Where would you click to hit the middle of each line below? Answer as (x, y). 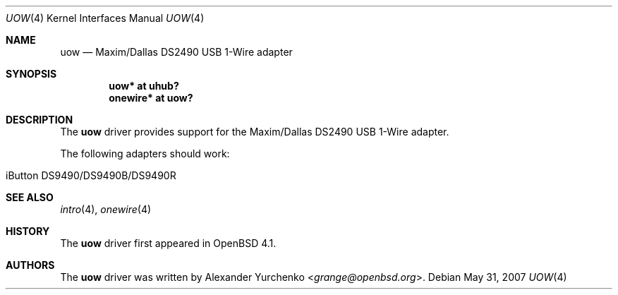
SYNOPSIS (31, 74)
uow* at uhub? (144, 86)
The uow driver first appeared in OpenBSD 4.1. (168, 243)
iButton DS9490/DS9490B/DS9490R (91, 175)
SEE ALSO (30, 197)
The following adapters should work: (145, 153)
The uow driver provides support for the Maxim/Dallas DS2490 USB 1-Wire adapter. (255, 132)
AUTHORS (30, 265)
